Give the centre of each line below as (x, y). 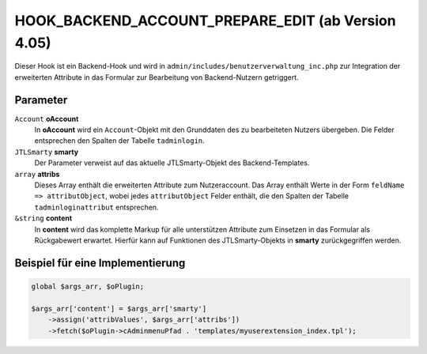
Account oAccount (47, 119)
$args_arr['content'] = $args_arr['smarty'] (119, 309)
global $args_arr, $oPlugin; (88, 286)
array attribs (37, 174)
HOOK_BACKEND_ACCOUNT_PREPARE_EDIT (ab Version (205, 21)
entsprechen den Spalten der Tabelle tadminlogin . (119, 141)
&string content (43, 218)
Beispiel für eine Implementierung (100, 263)
